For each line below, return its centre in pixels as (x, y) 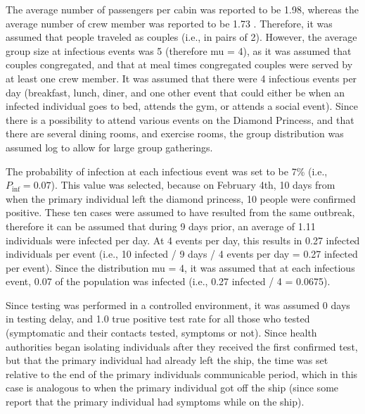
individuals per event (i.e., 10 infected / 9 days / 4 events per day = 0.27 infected (182, 254)
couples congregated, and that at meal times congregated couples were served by (179, 64)
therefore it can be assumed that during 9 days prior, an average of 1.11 (161, 226)
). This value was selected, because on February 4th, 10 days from (193, 185)
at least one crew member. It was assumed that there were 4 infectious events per (181, 78)
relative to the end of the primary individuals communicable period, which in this (182, 374)
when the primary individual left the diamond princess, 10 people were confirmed (181, 198)
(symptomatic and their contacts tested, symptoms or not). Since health (161, 333)
